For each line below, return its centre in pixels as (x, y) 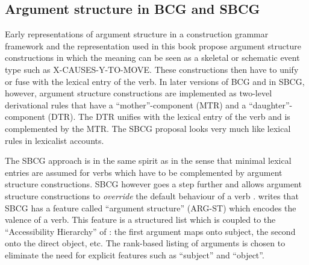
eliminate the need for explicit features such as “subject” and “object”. (135, 254)
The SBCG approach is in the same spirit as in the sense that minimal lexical (148, 161)
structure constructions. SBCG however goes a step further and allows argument (153, 184)
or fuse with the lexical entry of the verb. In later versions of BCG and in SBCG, (155, 81)
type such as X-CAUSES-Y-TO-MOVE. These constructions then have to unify (152, 69)
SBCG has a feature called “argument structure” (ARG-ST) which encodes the (151, 207)
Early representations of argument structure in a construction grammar (137, 34)
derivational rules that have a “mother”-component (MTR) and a (126, 104)
